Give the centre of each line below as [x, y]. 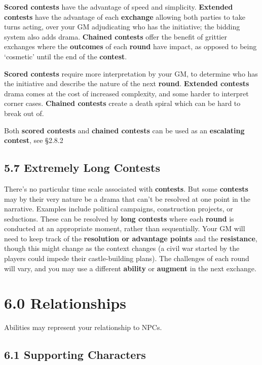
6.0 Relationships [65, 303]
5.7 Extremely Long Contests [82, 168]
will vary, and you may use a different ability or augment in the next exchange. [130, 268]
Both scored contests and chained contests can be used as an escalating [124, 130]
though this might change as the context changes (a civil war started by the [122, 248]
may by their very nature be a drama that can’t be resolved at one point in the [127, 198]
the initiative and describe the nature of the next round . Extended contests [127, 83]
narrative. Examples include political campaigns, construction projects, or [119, 209]
